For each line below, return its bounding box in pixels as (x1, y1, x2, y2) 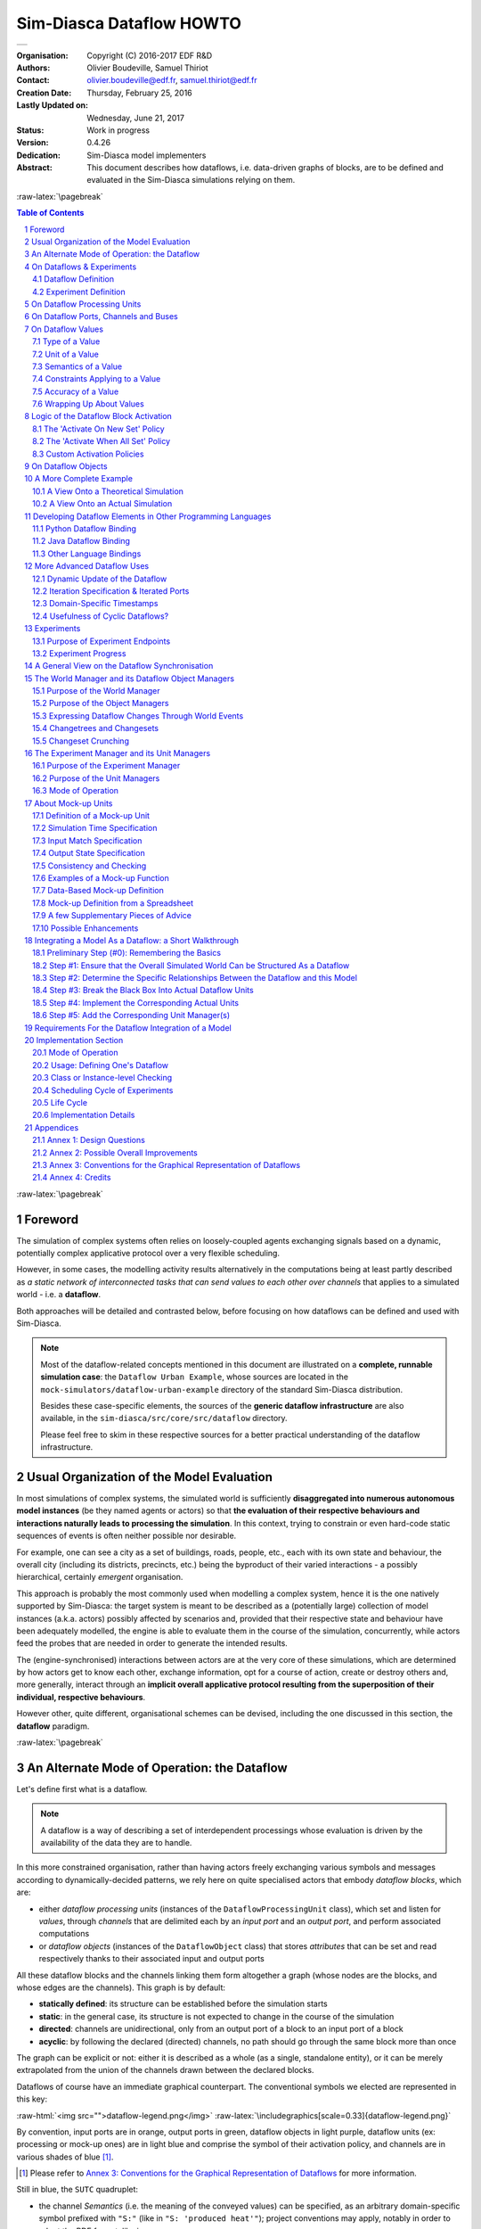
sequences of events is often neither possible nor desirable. (16, 1530, 237, 1542)
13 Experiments (24, 623, 81, 634)
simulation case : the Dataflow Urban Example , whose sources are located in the (40, 1371, 349, 1382)
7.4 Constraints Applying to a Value (32, 374, 161, 384)
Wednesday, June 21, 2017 (86, 112, 184, 123)
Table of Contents (16, 208, 85, 218)
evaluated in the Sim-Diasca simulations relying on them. (86, 175, 296, 185)
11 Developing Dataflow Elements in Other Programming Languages (24, 511, 272, 522)
